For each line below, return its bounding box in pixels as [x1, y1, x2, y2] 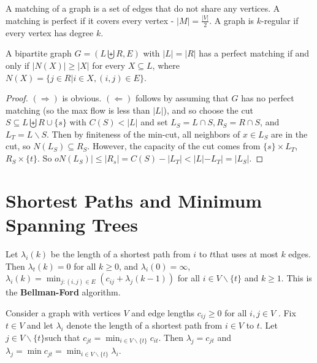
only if [6, 58, 29, 71]
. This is [281, 271, 312, 284]
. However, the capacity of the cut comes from [87, 139, 261, 152]
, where [152, 58, 180, 71]
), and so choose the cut [163, 103, 253, 116]
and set [140, 115, 168, 128]
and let [26, 319, 53, 332]
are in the [271, 127, 308, 140]
